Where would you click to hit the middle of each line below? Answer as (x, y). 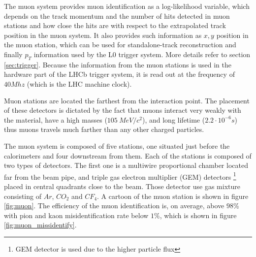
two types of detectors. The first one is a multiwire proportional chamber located (126, 165)
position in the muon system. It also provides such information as (103, 35)
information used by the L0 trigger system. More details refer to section (142, 54)
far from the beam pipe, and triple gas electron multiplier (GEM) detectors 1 (120, 176)
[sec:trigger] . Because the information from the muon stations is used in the (118, 64)
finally (13, 54)
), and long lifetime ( (174, 119)
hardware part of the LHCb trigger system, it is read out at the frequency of (119, 74)
